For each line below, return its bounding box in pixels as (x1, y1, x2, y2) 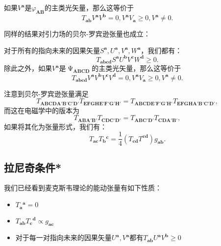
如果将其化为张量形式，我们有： (4, 121, 107, 131)
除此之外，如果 (4, 63, 52, 73)
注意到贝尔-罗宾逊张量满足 (4, 88, 89, 98)
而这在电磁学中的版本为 (4, 105, 79, 115)
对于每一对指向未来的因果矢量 (15, 232, 112, 243)
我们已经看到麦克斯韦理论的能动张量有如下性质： (4, 183, 162, 193)
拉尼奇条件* (4, 159, 62, 175)
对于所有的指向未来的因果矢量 (4, 45, 100, 55)
